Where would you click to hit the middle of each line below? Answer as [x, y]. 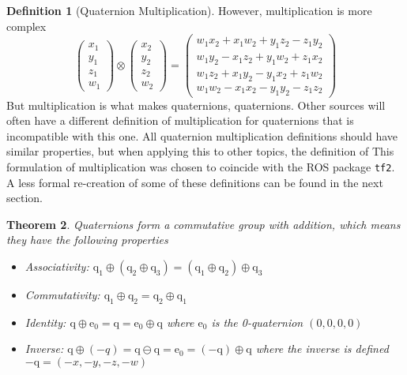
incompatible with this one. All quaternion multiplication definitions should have [202, 135]
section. [24, 198]
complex [26, 26]
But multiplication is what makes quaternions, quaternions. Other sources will [196, 105]
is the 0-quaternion [257, 322]
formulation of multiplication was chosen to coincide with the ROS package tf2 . [201, 166]
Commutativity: [62, 294]
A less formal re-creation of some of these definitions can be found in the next [195, 182]
